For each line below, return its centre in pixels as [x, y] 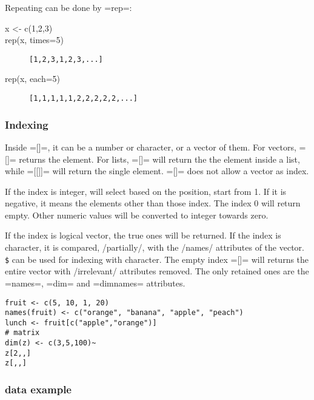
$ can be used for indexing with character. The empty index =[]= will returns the [157, 259]
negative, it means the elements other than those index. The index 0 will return [153, 203]
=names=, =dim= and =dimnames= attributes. [95, 283]
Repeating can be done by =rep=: [68, 7]
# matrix [22, 333]
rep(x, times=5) [34, 40]
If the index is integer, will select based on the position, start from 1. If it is [146, 191]
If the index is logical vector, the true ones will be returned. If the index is [143, 235]
